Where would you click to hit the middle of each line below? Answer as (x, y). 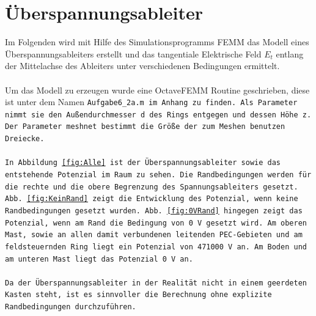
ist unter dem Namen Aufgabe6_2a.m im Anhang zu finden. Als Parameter (151, 102)
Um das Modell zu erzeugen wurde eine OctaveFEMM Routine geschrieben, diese (157, 90)
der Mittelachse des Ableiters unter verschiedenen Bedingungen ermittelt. (142, 66)
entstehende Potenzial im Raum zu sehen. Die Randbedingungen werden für (158, 175)
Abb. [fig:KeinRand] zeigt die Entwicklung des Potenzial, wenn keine (152, 199)
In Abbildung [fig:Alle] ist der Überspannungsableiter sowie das (143, 163)
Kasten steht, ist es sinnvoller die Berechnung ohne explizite (138, 295)
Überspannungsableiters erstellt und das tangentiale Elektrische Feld (133, 53)
